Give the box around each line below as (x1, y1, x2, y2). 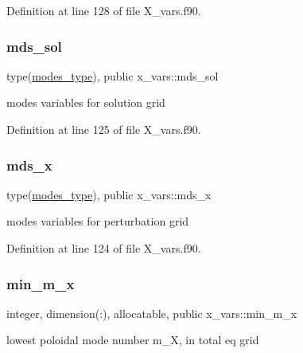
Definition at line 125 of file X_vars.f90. (6, 121, 201, 137)
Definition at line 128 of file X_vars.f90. (6, 2, 201, 18)
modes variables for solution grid (6, 94, 165, 111)
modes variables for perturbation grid (6, 213, 189, 229)
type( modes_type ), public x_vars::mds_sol (6, 67, 219, 84)
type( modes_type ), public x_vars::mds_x (6, 186, 212, 202)
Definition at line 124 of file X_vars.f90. (6, 240, 201, 256)
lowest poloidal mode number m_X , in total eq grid (6, 331, 259, 348)
